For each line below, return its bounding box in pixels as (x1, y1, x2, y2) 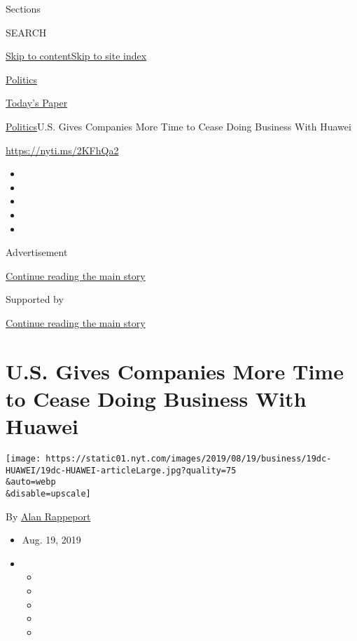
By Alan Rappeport (6, 508, 91, 523)
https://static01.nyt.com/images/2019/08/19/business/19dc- (45, 454, 332, 464)
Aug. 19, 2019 (22, 532, 81, 547)
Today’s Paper (6, 95, 68, 110)
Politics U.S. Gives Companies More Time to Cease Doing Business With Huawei (6, 119, 351, 133)
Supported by (6, 292, 64, 306)
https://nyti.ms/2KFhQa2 (6, 142, 119, 157)
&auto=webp (6, 477, 56, 487)
